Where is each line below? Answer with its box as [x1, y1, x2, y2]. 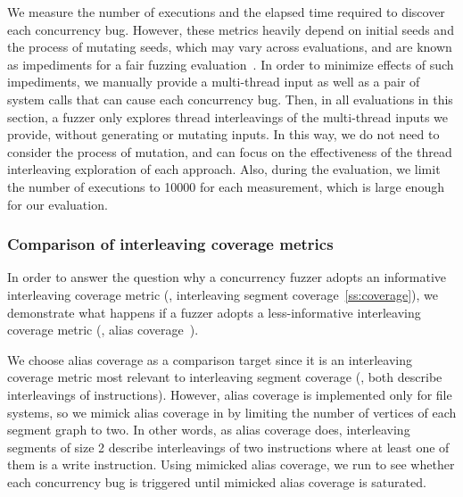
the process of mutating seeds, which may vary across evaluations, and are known [7, 37, 452, 56]
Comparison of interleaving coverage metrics [7, 233, 334, 255]
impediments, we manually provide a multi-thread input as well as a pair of [7, 72, 420, 91]
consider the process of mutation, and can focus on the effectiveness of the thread [7, 142, 452, 161]
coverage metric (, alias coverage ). [7, 320, 199, 339]
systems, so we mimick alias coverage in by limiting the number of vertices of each [7, 402, 457, 421]
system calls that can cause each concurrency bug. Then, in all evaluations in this [7, 89, 453, 108]
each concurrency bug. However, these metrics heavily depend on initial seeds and [7, 20, 454, 38]
